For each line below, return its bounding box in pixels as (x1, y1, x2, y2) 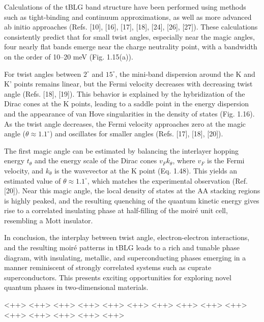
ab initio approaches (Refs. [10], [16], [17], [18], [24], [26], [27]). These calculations (4, 21, 258, 32)
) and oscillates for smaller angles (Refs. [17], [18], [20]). (49, 128, 223, 139)
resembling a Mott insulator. (4, 215, 93, 225)
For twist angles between (4, 68, 81, 79)
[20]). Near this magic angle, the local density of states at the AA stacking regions (4, 185, 260, 196)
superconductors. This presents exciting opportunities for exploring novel (4, 272, 231, 282)
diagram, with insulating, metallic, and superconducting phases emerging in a (4, 252, 246, 262)
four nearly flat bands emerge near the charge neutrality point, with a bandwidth (4, 41, 257, 52)
